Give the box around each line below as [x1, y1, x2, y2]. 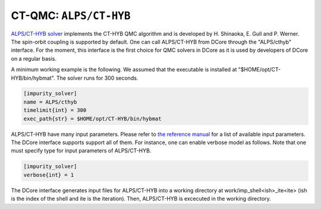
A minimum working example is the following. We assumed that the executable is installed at [11, 66, 237, 73]
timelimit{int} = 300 [23, 107, 87, 114]
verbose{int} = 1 [23, 171, 74, 178]
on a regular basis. [11, 55, 56, 62]
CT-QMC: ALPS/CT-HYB [11, 9, 131, 22]
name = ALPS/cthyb [23, 98, 77, 105]
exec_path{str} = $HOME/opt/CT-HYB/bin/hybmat [23, 115, 162, 122]
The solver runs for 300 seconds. [56, 74, 139, 82]
